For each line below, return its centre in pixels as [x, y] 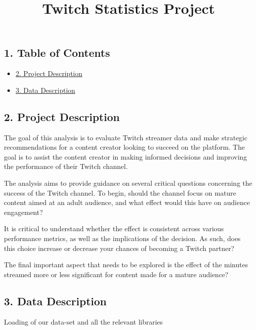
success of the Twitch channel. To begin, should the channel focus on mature [120, 192]
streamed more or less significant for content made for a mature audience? [116, 274]
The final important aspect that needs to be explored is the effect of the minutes [126, 265]
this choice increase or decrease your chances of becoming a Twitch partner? [119, 248]
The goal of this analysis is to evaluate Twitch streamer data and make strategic [126, 137]
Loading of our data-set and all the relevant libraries [84, 321]
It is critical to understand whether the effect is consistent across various [114, 228]
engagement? [23, 212]
